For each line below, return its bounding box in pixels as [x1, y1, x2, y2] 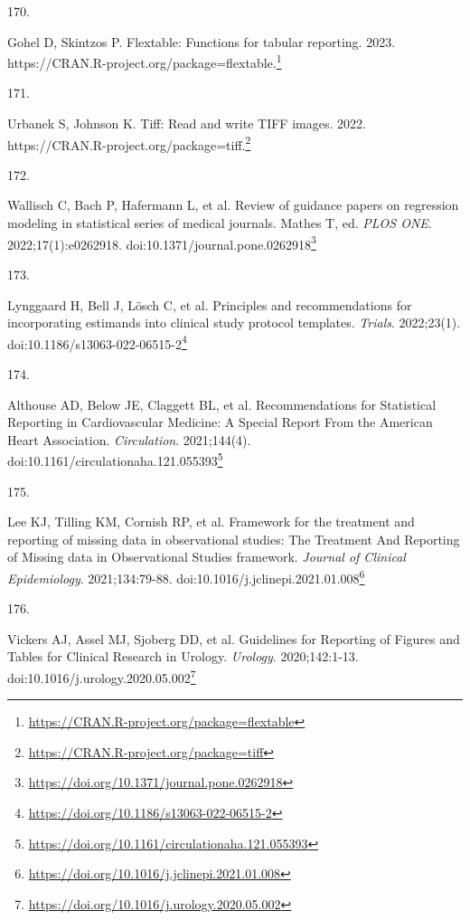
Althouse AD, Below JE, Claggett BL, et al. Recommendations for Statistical [7, 394, 437, 413]
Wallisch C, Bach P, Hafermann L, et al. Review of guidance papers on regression [7, 195, 459, 214]
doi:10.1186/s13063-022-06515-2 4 [7, 331, 187, 353]
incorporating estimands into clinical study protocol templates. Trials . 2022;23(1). [7, 313, 461, 332]
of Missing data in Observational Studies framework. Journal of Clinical [7, 547, 406, 566]
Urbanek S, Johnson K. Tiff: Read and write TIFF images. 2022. [7, 114, 366, 133]
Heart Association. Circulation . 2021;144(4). [7, 430, 251, 449]
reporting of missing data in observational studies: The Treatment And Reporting [7, 529, 460, 548]
